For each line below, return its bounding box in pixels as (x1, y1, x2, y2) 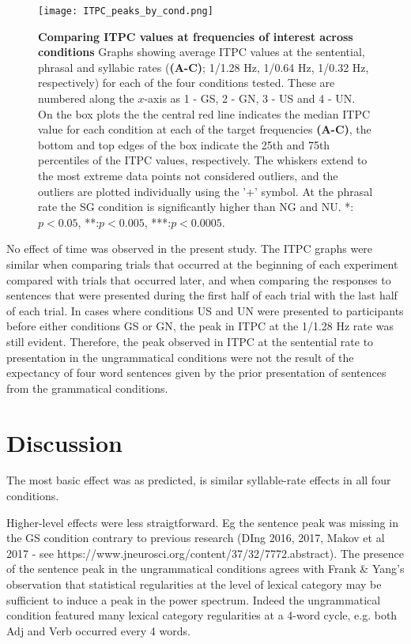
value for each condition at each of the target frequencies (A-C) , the (38, 121, 371, 137)
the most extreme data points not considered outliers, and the (38, 168, 338, 183)
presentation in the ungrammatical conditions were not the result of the (6, 348, 354, 365)
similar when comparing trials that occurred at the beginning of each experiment (6, 255, 398, 272)
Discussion (6, 426, 123, 458)
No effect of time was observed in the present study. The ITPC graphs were (6, 240, 373, 257)
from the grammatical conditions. (6, 379, 168, 396)
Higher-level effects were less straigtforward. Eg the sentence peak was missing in (6, 514, 398, 530)
